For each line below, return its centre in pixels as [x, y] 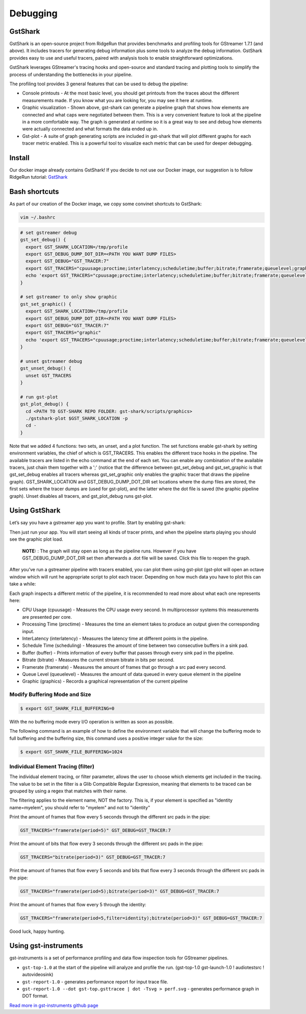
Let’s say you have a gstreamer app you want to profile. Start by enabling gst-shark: [98, 523]
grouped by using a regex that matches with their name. [68, 791]
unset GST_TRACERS [48, 376]
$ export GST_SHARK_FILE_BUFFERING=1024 [71, 752]
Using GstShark [35, 511]
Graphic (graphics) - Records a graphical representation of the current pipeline [105, 681]
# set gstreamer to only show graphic [69, 297]
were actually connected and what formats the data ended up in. [90, 129]
